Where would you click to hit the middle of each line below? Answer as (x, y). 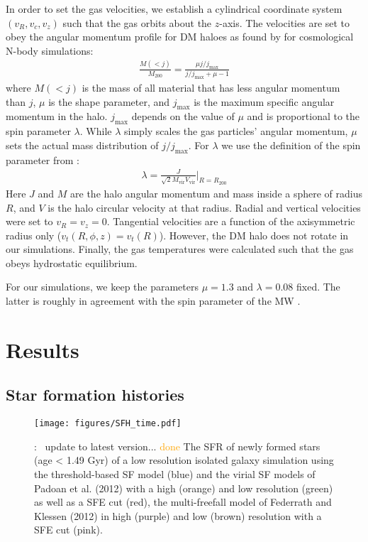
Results (43, 349)
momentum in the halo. (57, 116)
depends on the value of (183, 116)
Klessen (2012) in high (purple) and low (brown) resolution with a (178, 515)
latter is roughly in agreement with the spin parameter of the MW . (153, 301)
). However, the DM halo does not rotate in (254, 235)
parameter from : (43, 159)
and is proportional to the (303, 116)
